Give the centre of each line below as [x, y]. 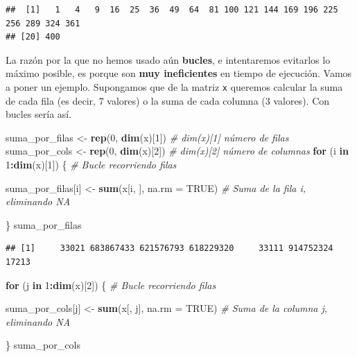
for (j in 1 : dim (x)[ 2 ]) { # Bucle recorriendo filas [111, 285]
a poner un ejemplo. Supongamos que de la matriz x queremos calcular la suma [174, 86]
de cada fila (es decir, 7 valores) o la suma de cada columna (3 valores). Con [168, 100]
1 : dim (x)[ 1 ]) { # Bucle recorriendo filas [91, 164]
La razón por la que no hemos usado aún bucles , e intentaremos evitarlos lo [168, 59]
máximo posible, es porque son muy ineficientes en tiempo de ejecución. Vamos [179, 73]
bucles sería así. [39, 114]
